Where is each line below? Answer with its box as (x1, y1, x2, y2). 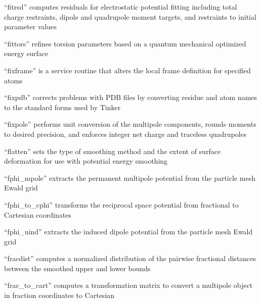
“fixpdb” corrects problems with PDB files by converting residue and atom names (4, 92, 257, 103)
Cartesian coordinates (4, 209, 71, 220)
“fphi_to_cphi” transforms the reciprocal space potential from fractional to (4, 199, 239, 210)
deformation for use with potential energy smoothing (4, 156, 168, 166)
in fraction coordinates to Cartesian (4, 290, 115, 300)
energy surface (4, 48, 49, 59)
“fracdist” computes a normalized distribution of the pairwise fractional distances (4, 253, 256, 264)
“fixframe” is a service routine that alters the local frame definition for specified (4, 65, 251, 75)
